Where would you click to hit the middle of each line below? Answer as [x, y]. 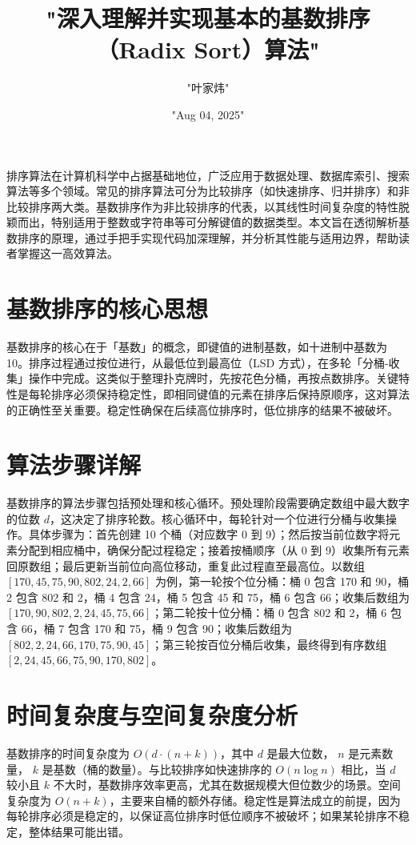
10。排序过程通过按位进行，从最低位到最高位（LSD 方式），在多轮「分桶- [198, 362]
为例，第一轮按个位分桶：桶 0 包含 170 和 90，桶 [282, 581]
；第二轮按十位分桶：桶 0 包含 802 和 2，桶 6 [269, 613]
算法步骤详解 [74, 465]
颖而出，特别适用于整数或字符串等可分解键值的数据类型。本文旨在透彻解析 [202, 222]
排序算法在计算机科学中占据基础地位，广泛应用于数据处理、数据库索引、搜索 [208, 175]
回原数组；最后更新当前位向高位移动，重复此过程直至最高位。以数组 [186, 565]
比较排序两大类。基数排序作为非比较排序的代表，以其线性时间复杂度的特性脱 [208, 206]
